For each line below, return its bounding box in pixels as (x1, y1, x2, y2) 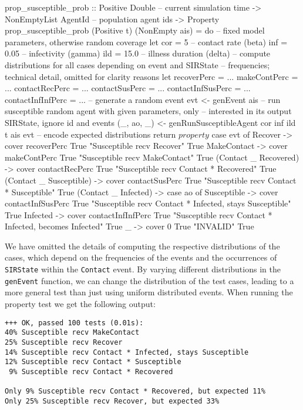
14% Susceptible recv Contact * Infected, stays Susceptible (5, 348, 249, 356)
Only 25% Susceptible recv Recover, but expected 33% (5, 396, 220, 405)
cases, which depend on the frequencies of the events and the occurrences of (5, 251, 277, 264)
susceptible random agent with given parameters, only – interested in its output (5, 105, 292, 117)
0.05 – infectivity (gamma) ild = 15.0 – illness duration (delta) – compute (5, 47, 271, 59)
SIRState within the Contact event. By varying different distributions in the (5, 263, 281, 275)
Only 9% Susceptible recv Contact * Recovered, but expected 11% (5, 387, 265, 396)
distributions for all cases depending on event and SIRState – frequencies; (5, 58, 270, 71)
